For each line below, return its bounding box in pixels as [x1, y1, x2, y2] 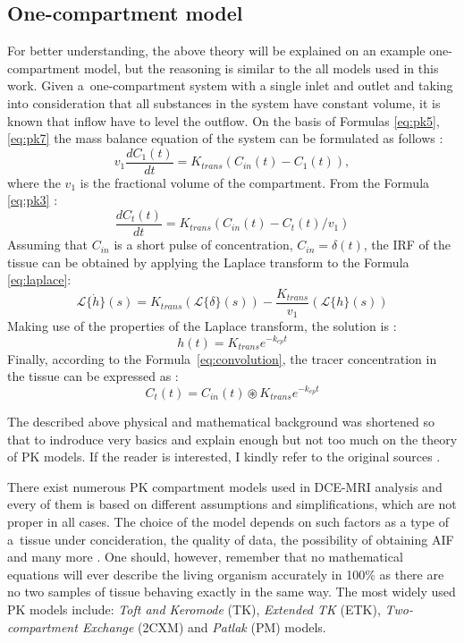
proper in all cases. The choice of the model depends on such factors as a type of [7, 512, 450, 530]
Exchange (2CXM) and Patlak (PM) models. [81, 617, 326, 636]
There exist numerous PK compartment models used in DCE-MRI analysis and [7, 477, 443, 495]
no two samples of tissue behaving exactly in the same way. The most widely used [7, 582, 456, 601]
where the [7, 173, 61, 191]
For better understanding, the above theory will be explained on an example [7, 41, 426, 60]
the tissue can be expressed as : [7, 367, 179, 385]
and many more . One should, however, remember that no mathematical [7, 547, 403, 566]
